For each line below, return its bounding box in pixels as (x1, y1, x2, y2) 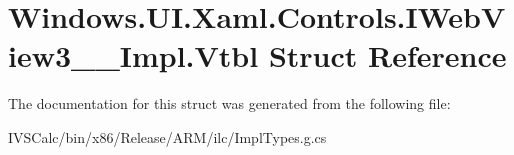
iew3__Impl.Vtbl (8, 35, 259, 76)
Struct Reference (268, 35, 507, 76)
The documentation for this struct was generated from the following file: (8, 93, 451, 114)
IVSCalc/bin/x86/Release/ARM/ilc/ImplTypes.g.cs (8, 126, 327, 147)
